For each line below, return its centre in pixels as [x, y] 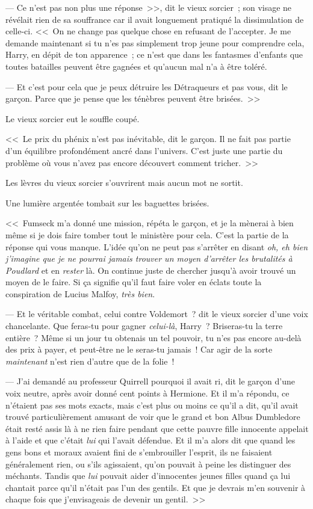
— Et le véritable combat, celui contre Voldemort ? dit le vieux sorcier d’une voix [157, 314]
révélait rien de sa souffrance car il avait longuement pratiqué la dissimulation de [155, 19]
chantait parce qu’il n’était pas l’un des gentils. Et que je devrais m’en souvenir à [156, 487]
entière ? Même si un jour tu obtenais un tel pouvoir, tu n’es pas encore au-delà [153, 337]
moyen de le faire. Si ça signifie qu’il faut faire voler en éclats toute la [134, 282]
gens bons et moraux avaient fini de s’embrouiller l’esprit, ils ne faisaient [139, 452]
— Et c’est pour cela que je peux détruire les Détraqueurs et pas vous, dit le [147, 86]
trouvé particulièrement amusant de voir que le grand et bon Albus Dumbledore [153, 417]
